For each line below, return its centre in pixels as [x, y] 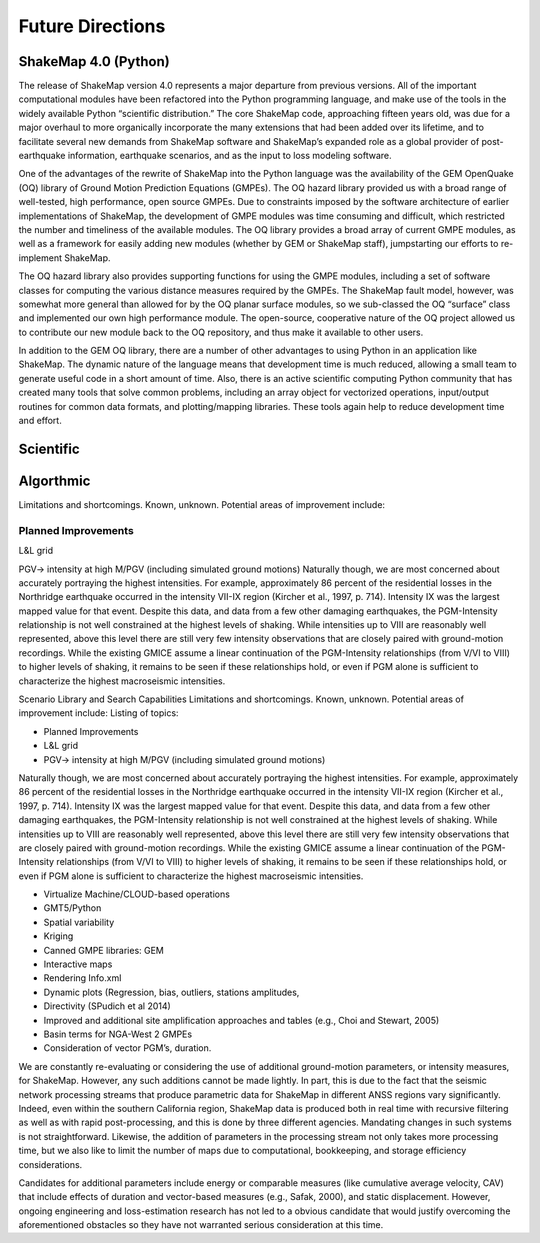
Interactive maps [78, 964]
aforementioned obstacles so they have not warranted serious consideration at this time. [201, 1225]
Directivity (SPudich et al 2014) [107, 1006]
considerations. [50, 1164]
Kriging [58, 936]
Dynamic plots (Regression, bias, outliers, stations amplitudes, [171, 992]
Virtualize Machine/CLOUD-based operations [136, 894]
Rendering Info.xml [82, 978]
